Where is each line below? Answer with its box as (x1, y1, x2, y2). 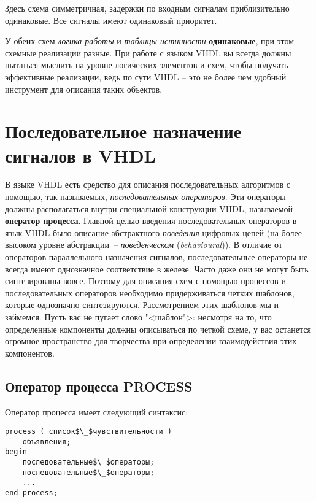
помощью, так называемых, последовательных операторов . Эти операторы (5, 190, 286, 203)
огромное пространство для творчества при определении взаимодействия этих (5, 334, 297, 347)
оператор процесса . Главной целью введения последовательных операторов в (5, 214, 297, 227)
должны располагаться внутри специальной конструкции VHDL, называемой (5, 202, 293, 215)
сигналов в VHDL (5, 142, 156, 168)
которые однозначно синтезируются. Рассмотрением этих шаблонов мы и (5, 298, 279, 311)
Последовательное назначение (5, 118, 242, 144)
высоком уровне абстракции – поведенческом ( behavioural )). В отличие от (5, 238, 283, 251)
